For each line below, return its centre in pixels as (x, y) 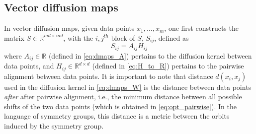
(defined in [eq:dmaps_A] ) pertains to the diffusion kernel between (150, 55)
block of (123, 37)
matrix (14, 37)
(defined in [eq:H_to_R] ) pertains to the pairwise (168, 66)
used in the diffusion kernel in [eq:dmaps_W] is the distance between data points (128, 87)
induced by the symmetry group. (54, 125)
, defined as (171, 37)
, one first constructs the (201, 28)
